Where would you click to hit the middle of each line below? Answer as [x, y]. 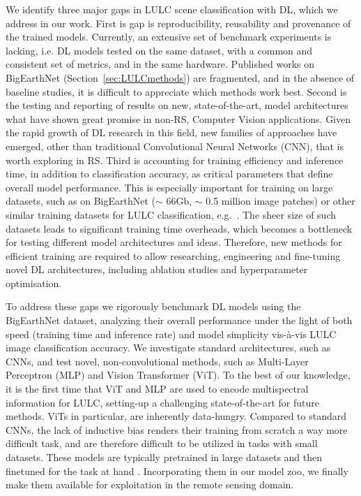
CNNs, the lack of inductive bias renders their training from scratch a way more [177, 429]
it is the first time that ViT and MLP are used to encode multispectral [157, 389]
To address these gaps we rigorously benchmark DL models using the [153, 306]
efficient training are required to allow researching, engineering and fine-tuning [173, 255]
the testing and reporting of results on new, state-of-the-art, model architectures [177, 105]
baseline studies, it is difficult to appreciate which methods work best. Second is [176, 91]
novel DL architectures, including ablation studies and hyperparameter [157, 269]
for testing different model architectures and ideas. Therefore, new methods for [174, 242]
